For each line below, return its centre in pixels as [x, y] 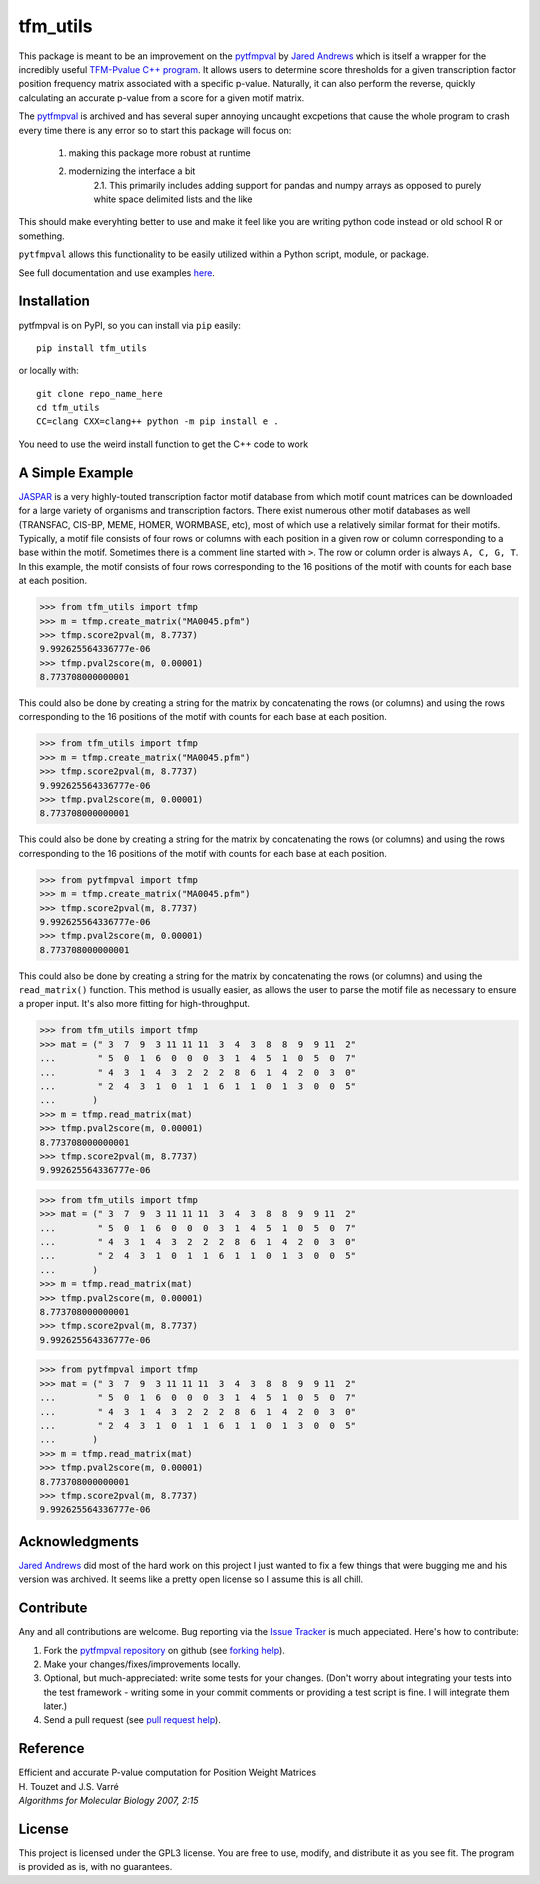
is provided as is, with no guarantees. [95, 1867]
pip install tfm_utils [92, 348]
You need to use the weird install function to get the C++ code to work [163, 444]
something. [41, 236]
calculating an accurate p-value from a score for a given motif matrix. [161, 97]
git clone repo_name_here [100, 393]
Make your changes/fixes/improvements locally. [142, 1664]
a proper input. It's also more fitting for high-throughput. [134, 1004]
